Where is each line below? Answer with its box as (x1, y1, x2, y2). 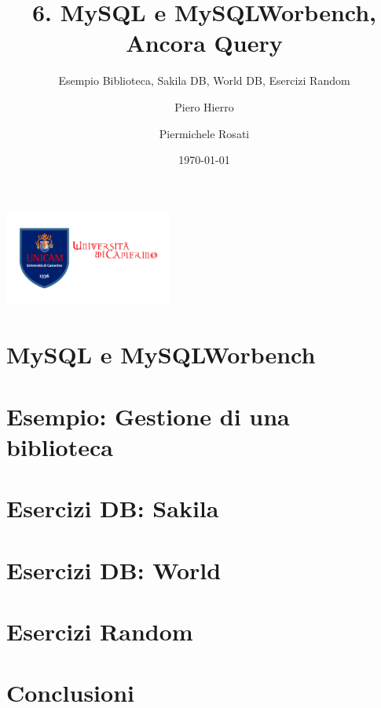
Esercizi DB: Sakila (6, 492, 219, 524)
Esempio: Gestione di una (6, 400, 290, 432)
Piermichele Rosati (159, 125, 250, 141)
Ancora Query (126, 27, 283, 59)
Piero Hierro (174, 98, 234, 115)
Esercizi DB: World (6, 553, 222, 586)
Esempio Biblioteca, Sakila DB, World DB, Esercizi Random (58, 72, 350, 89)
